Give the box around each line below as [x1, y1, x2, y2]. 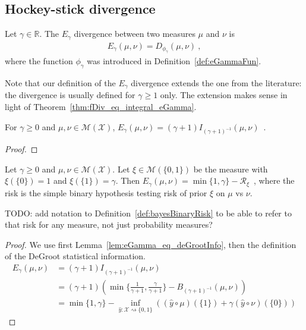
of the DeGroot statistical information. [5, 250, 146, 262]
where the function [5, 55, 73, 67]
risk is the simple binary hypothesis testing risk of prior [5, 186, 207, 199]
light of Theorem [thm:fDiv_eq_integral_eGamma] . [5, 100, 197, 112]
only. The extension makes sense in [160, 89, 288, 101]
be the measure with [193, 162, 268, 175]
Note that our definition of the [5, 76, 116, 89]
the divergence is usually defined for [5, 89, 135, 101]
